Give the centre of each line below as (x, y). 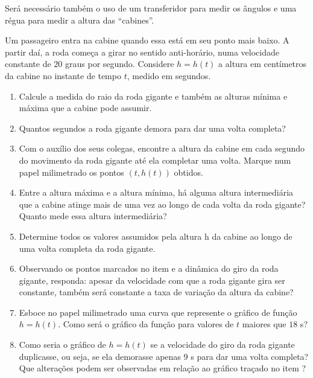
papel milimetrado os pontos (71, 172)
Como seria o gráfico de (62, 344)
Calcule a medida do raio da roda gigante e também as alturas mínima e (153, 96)
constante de (28, 64)
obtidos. (188, 172)
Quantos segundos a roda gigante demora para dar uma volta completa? (152, 128)
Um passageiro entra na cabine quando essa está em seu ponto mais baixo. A (147, 40)
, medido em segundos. (169, 75)
